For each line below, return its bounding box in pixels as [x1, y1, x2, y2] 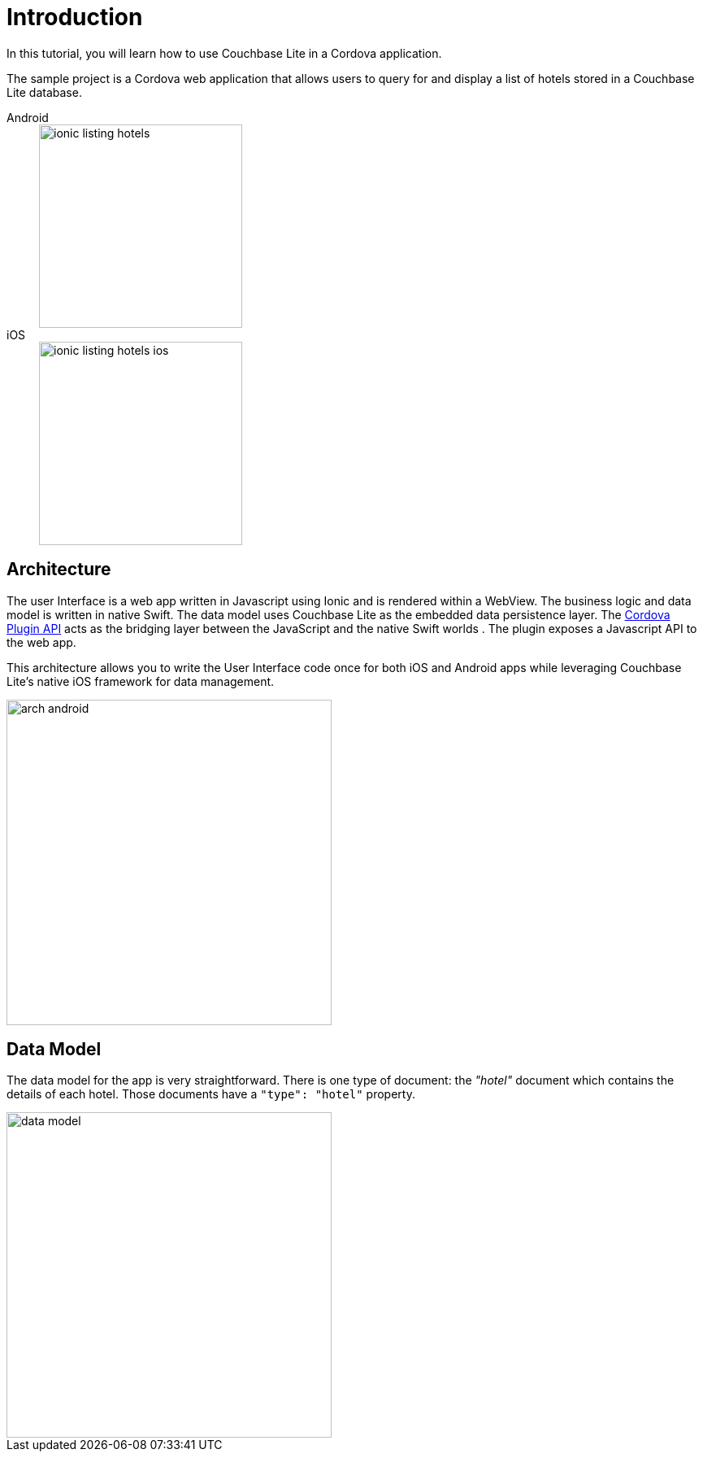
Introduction [7, 3, 143, 31]
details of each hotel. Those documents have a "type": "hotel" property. [7, 1087, 415, 1102]
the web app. [7, 635, 76, 649]
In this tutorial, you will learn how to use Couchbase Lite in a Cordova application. [7, 46, 442, 60]
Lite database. [7, 85, 82, 99]
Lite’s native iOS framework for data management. [7, 674, 275, 688]
